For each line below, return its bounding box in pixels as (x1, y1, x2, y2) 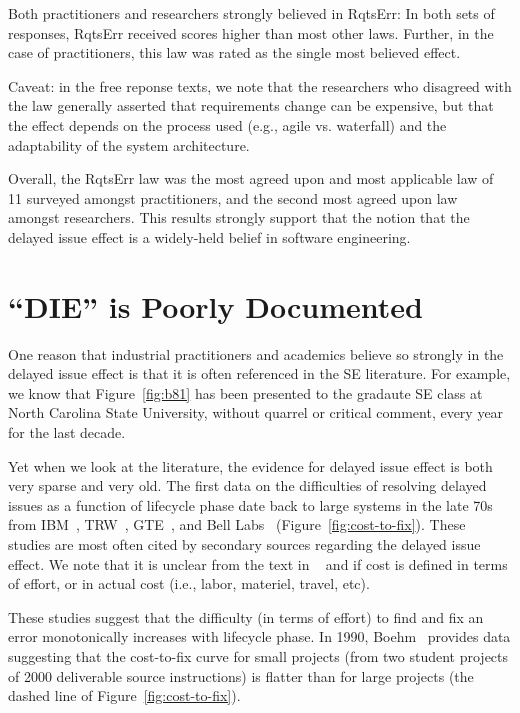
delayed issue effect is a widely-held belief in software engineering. (8, 226, 411, 247)
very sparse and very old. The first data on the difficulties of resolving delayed (8, 475, 487, 496)
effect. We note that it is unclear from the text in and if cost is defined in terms (8, 553, 508, 574)
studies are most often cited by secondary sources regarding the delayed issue (8, 534, 481, 554)
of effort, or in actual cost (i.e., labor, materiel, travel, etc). (8, 573, 370, 594)
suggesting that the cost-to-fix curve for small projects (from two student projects (8, 645, 509, 666)
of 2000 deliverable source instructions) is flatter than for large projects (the (8, 665, 474, 686)
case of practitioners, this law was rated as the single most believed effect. (8, 42, 461, 63)
